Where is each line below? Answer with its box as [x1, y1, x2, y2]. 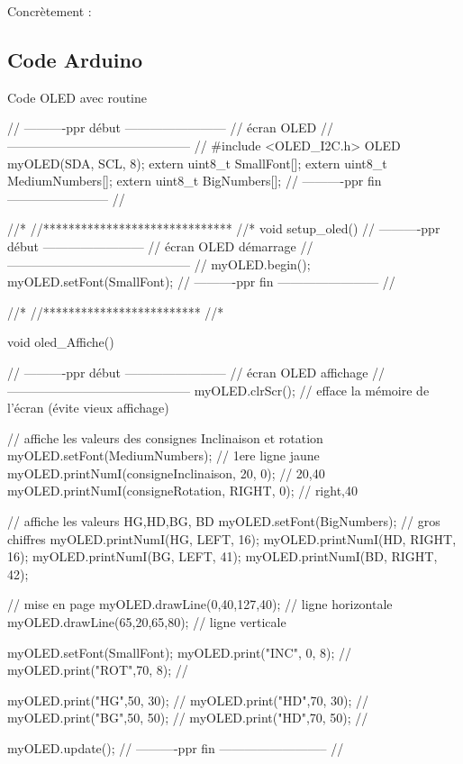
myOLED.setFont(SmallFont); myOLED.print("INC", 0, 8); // [7, 642, 352, 661]
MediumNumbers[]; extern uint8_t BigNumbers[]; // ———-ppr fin [7, 171, 382, 190]
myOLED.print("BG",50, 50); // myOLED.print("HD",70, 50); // [7, 708, 368, 727]
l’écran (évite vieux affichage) [7, 398, 169, 417]
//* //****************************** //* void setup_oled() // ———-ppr [7, 219, 440, 238]
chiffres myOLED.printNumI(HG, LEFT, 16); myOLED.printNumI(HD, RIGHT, [7, 529, 457, 548]
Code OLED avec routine [7, 87, 148, 106]
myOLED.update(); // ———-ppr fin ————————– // [7, 739, 344, 758]
